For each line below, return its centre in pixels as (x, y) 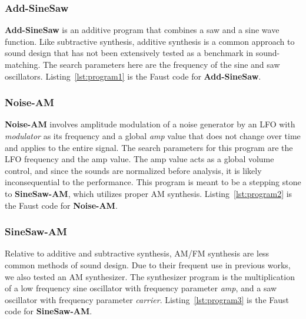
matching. (23, 64)
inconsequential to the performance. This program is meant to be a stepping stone (153, 182)
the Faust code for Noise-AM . (61, 205)
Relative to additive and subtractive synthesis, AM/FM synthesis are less (137, 253)
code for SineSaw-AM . (49, 311)
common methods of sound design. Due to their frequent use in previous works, (148, 264)
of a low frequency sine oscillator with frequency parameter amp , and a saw (141, 288)
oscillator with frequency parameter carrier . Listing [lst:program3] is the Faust (147, 299)
